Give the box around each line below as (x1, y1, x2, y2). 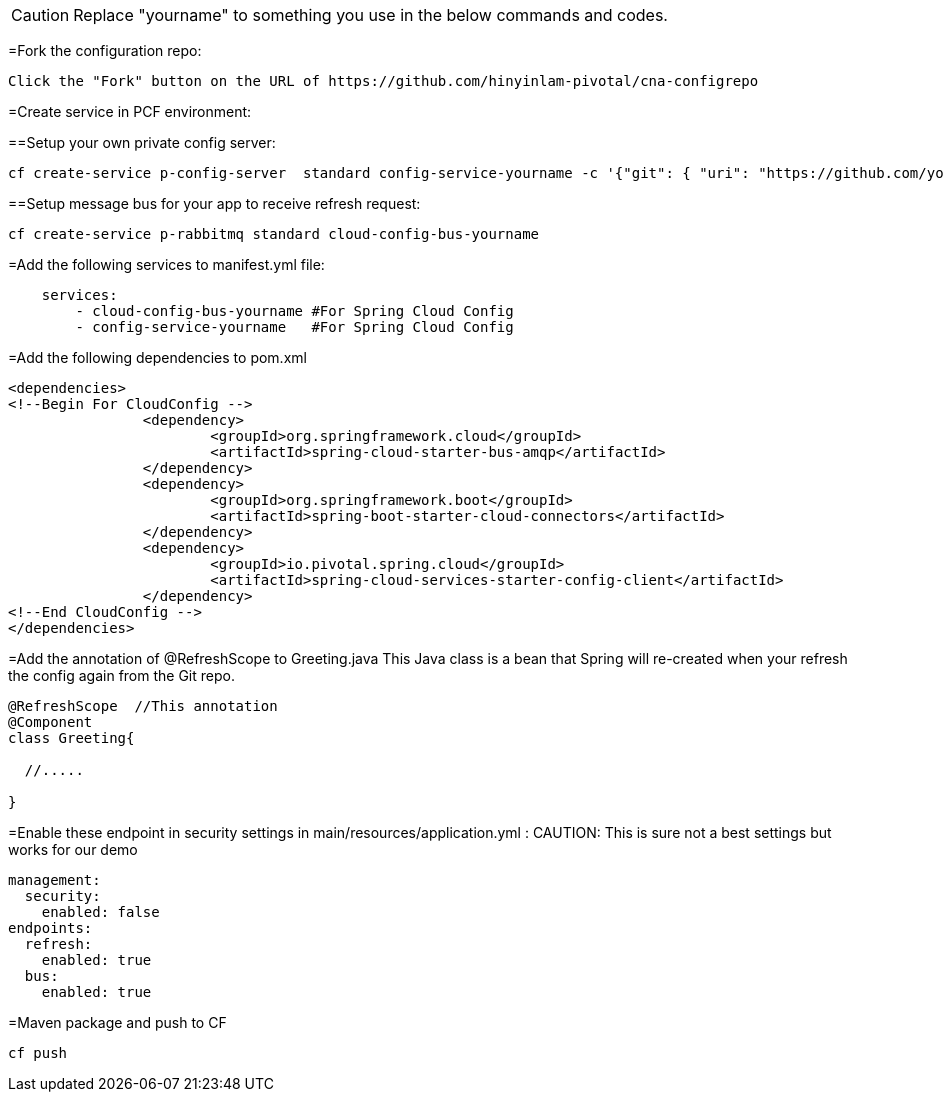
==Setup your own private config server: (8, 134, 276, 151)
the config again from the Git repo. (8, 667, 235, 684)
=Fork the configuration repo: (8, 42, 202, 59)
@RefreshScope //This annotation (8, 698, 278, 714)
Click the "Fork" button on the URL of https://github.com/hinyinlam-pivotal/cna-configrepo (8, 73, 759, 89)
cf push (8, 1045, 68, 1061)
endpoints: (8, 920, 93, 936)
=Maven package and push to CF (8, 1014, 227, 1031)
